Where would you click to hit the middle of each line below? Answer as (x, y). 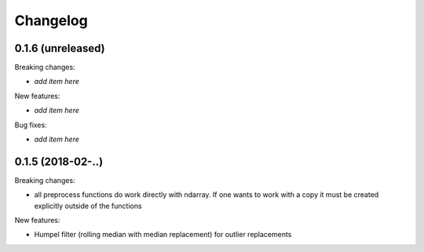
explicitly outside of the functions (88, 206)
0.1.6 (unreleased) (60, 48)
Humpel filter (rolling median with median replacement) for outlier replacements (163, 235)
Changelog (51, 20)
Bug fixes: (31, 125)
